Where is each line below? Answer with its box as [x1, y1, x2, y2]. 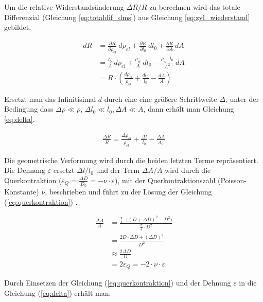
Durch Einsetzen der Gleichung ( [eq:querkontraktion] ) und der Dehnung [4, 277, 231, 288]
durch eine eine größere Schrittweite [104, 93, 217, 104]
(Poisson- [218, 174, 247, 185]
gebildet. [4, 22, 31, 32]
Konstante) [4, 186, 39, 197]
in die [239, 277, 257, 288]
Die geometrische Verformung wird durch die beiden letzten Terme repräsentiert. [4, 154, 258, 165]
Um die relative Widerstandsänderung [4, 2, 124, 12]
